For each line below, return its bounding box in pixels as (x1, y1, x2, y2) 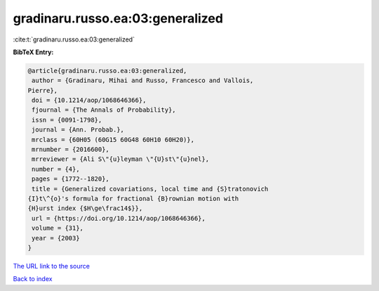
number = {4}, (32, 165, 80, 173)
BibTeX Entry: (13, 48, 54, 56)
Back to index (13, 275, 53, 283)
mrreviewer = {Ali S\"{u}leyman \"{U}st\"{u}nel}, (32, 155, 210, 163)
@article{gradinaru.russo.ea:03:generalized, (27, 67, 187, 75)
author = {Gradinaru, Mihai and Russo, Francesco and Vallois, (32, 77, 254, 84)
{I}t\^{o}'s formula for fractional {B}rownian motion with (27, 195, 239, 202)
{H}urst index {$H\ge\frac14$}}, (27, 205, 143, 212)
